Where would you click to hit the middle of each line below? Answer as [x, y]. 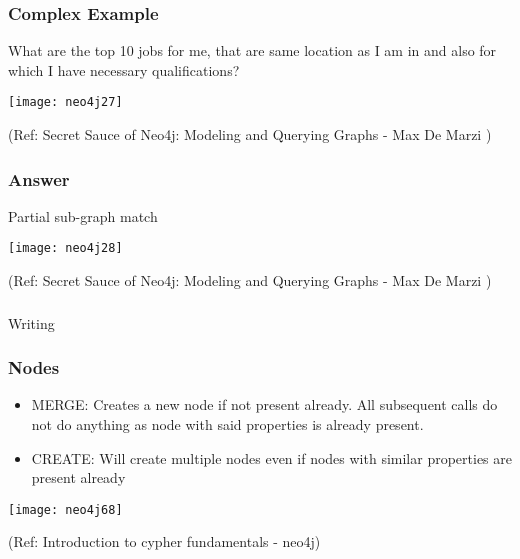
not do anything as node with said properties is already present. [227, 424]
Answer [39, 178]
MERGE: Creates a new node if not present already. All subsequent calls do [264, 404]
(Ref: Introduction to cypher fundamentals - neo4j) [164, 541]
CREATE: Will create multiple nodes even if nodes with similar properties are [271, 457]
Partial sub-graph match [83, 215]
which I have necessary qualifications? [124, 69]
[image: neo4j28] [65, 248]
